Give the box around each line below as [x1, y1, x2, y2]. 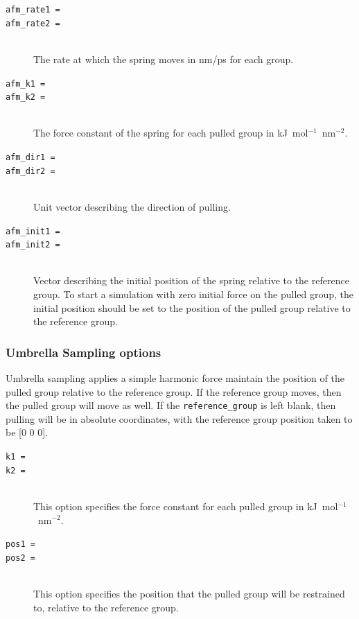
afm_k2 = [6, 92, 46, 103]
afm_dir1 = [6, 152, 55, 162]
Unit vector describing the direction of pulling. [33, 199, 231, 213]
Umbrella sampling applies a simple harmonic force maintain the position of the [6, 371, 344, 385]
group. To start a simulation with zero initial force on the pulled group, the [33, 287, 353, 301]
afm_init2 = [6, 240, 60, 250]
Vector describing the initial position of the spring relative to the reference [33, 273, 349, 288]
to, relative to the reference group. [33, 600, 179, 614]
